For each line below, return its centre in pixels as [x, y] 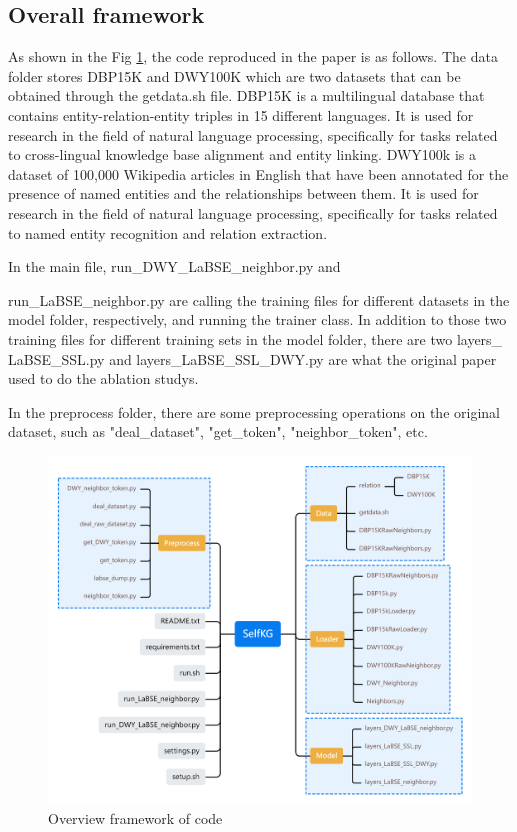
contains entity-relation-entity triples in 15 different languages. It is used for [241, 114]
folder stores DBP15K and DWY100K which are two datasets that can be [234, 75]
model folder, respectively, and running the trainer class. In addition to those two [257, 319]
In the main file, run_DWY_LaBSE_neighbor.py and [174, 266]
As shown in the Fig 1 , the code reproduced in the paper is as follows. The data [253, 56]
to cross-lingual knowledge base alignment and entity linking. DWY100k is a [242, 154]
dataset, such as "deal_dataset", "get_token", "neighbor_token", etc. [218, 431]
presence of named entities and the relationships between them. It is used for [243, 193]
